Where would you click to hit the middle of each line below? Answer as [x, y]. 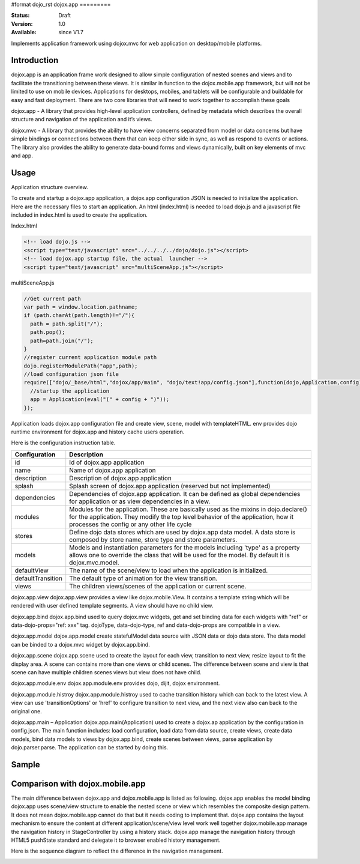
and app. [22, 156]
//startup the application [70, 391]
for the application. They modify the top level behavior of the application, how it [181, 516]
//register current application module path [90, 358]
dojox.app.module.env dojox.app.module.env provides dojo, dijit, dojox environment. [115, 683]
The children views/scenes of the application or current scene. [158, 586]
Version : [22, 23]
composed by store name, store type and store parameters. [153, 539]
